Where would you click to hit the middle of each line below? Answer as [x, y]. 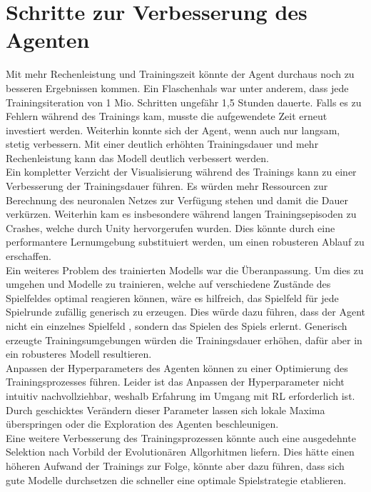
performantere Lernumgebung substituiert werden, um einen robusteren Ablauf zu [185, 242]
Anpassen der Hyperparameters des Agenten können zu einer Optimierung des [177, 367]
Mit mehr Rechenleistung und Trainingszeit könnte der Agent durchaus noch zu [180, 74]
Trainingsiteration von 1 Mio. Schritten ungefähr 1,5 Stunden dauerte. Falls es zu [184, 102]
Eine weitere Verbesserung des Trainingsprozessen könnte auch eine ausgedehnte [181, 437]
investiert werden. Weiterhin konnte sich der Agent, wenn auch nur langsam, [173, 130]
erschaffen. [29, 256]
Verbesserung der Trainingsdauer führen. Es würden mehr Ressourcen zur [167, 186]
